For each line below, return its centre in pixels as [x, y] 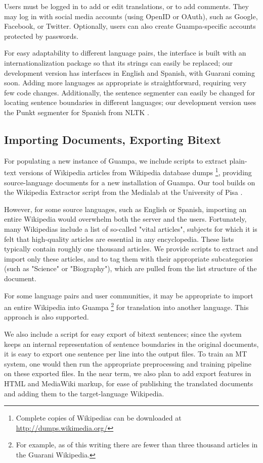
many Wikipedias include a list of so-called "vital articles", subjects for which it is [131, 228]
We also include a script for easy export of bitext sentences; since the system [123, 333]
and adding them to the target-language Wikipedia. [84, 393]
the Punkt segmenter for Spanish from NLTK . [77, 112]
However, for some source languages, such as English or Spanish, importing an [125, 209]
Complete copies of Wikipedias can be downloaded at [99, 418]
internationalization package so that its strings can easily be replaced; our [119, 62]
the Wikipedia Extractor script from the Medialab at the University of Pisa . [123, 192]
